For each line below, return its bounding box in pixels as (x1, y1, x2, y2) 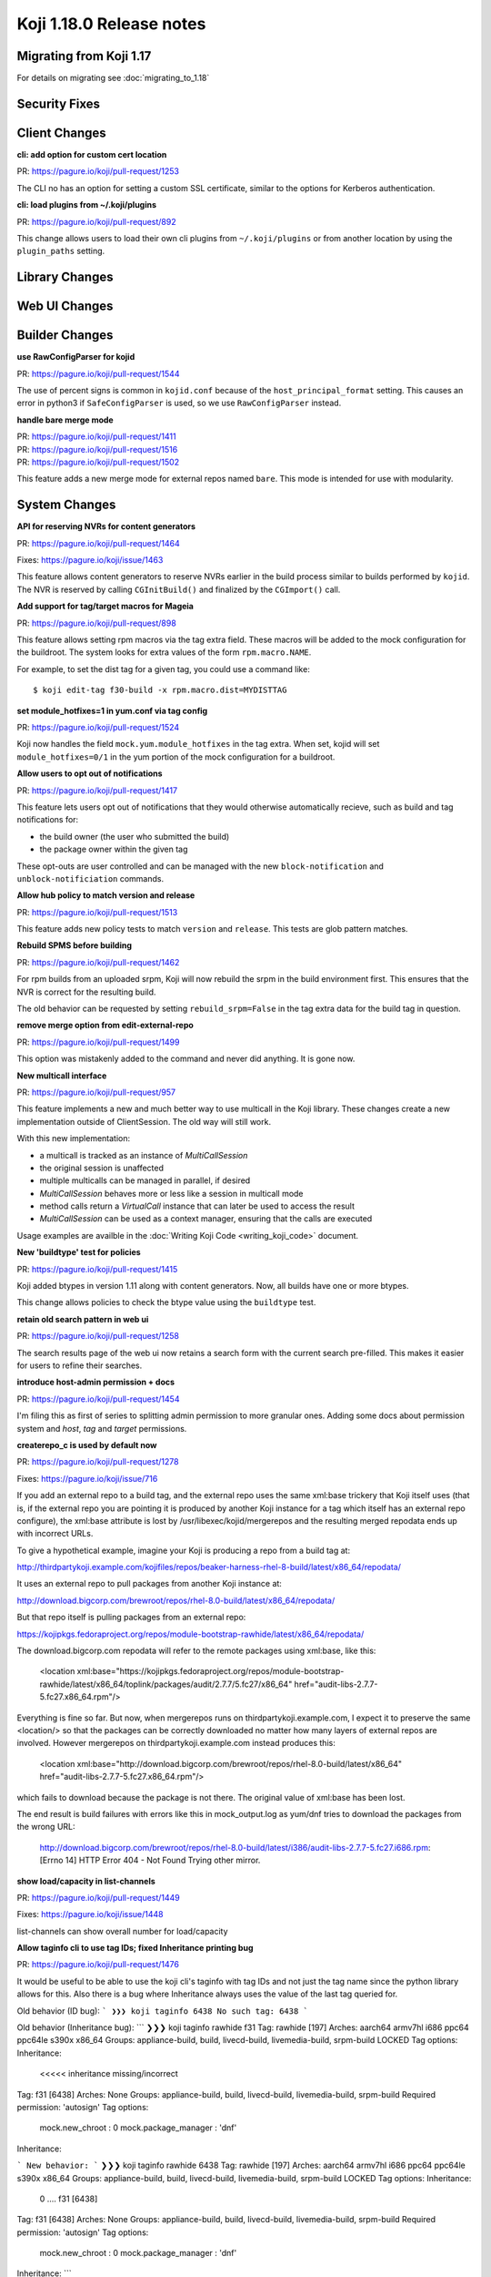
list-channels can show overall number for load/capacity (16, 1925, 228, 1936)
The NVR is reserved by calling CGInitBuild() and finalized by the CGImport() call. (16, 584, 341, 595)
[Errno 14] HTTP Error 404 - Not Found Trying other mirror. (39, 1854, 261, 1866)
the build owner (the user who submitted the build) (39, 831, 230, 842)
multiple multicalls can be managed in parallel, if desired (39, 1175, 251, 1186)
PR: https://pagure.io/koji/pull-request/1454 (16, 1394, 180, 1404)
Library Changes (16, 270, 114, 285)
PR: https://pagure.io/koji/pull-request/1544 (16, 368, 180, 379)
